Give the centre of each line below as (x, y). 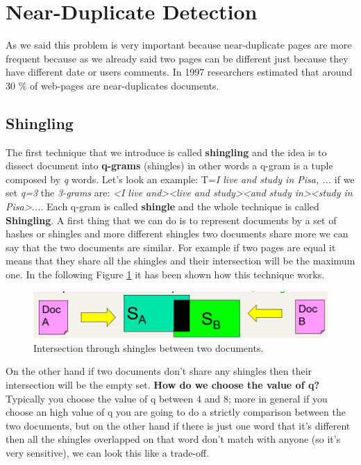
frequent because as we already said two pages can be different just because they (177, 58)
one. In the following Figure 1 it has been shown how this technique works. (165, 274)
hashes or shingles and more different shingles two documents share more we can (177, 234)
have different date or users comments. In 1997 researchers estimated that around (179, 72)
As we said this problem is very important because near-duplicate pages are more (179, 45)
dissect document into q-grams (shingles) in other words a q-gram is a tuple (169, 166)
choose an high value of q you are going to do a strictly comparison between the (176, 412)
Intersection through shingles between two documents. (149, 347)
